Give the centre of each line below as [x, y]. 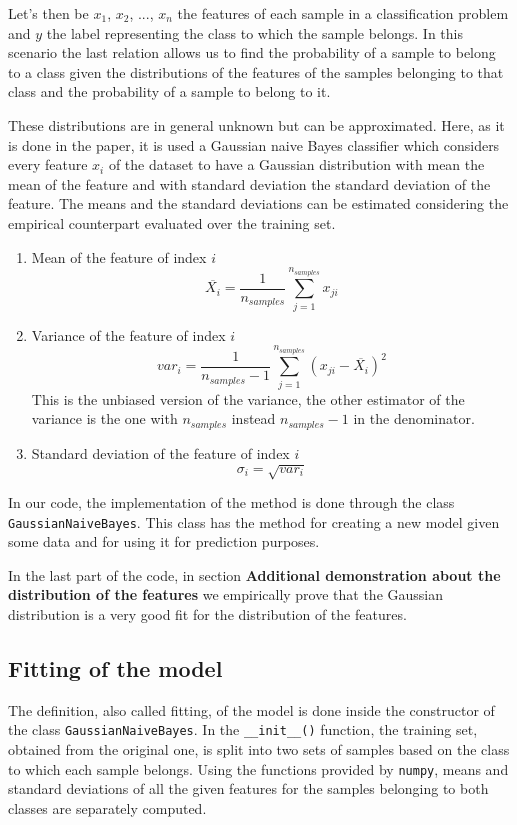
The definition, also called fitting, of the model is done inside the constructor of [251, 709]
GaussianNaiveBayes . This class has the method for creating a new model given [254, 521]
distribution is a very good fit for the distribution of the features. [207, 614]
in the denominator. [414, 418]
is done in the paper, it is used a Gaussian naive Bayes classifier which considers [254, 144]
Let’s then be [48, 13]
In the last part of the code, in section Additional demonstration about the [254, 574]
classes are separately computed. [107, 807]
